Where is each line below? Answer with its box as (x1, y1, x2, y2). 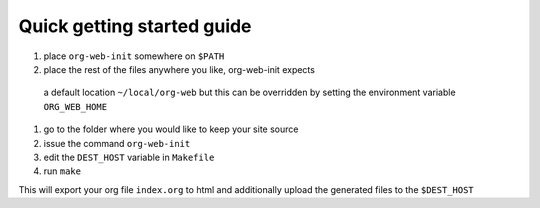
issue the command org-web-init (43, 137, 191, 149)
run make (43, 165, 82, 177)
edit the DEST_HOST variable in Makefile (43, 151, 215, 163)
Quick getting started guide (18, 15, 252, 37)
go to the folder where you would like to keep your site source (43, 123, 299, 135)
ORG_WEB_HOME (43, 101, 108, 112)
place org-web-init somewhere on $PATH (43, 50, 225, 62)
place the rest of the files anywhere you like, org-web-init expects (43, 63, 315, 75)
